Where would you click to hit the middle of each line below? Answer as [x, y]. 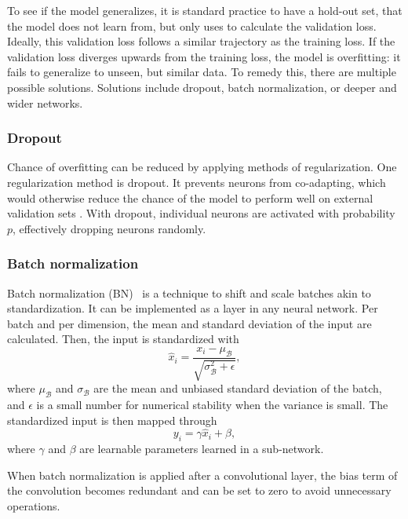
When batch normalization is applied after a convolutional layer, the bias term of [202, 475]
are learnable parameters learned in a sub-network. [202, 449]
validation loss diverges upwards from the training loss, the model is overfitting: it [204, 56]
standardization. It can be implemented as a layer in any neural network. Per [193, 308]
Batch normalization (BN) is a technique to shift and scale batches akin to [189, 292]
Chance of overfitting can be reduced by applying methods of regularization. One [202, 167]
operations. [34, 505]
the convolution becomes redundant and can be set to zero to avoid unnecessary [199, 490]
